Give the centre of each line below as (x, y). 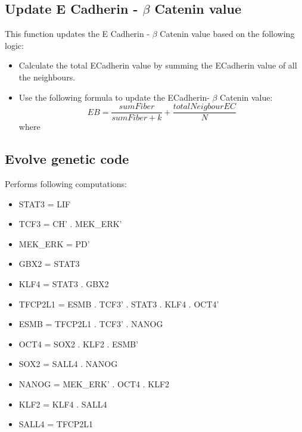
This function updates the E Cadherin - (77, 34)
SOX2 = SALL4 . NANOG (68, 364)
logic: (14, 45)
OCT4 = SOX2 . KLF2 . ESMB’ (79, 344)
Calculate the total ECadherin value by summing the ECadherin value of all (158, 65)
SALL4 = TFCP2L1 (56, 424)
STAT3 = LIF (45, 203)
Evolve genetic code (67, 159)
